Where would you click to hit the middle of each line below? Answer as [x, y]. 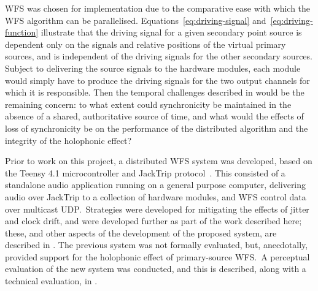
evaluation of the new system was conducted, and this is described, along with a [156, 269]
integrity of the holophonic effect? [68, 140]
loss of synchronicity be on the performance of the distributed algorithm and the [157, 128]
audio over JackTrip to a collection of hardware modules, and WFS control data [156, 196]
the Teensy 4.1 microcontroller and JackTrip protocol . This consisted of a [145, 172]
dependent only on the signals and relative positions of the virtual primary [145, 44]
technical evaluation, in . [51, 281]
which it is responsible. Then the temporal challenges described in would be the [155, 92]
